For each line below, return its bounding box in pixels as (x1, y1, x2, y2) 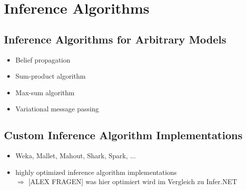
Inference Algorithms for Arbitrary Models (4, 31, 226, 46)
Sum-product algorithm (15, 71, 86, 81)
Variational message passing (15, 104, 99, 114)
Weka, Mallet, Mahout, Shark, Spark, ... (15, 150, 136, 161)
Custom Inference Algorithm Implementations (4, 127, 243, 143)
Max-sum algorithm (15, 87, 75, 97)
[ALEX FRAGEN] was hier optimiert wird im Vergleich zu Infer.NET (28, 176, 237, 187)
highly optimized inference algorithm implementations (15, 167, 177, 177)
